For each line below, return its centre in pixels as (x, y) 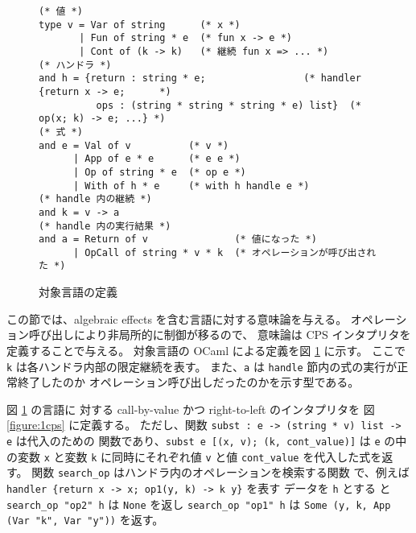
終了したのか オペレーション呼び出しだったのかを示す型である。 (188, 382)
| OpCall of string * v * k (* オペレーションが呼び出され (224, 252)
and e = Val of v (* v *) (134, 145)
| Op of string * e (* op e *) (159, 172)
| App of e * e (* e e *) (157, 159)
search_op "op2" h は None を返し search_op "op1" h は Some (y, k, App (199, 504)
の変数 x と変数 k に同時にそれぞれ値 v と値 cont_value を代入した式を (194, 456)
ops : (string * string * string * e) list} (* (229, 105)
